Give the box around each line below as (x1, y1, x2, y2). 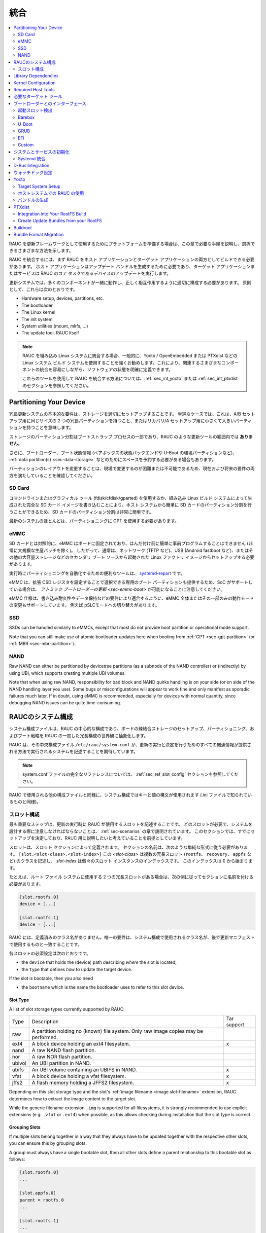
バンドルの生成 (18, 197, 49, 203)
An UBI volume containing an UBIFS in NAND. (32, 1066, 137, 1073)
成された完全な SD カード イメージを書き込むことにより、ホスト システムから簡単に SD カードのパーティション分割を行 (9, 502, 252, 508)
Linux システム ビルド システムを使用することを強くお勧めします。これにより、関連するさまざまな (22, 360, 222, 365)
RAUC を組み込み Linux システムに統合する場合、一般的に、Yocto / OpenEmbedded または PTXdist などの (22, 353, 237, 359)
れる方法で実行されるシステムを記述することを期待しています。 (9, 749, 138, 755)
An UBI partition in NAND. (32, 1060, 91, 1067)
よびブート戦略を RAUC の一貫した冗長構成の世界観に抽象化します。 (9, 732, 149, 738)
